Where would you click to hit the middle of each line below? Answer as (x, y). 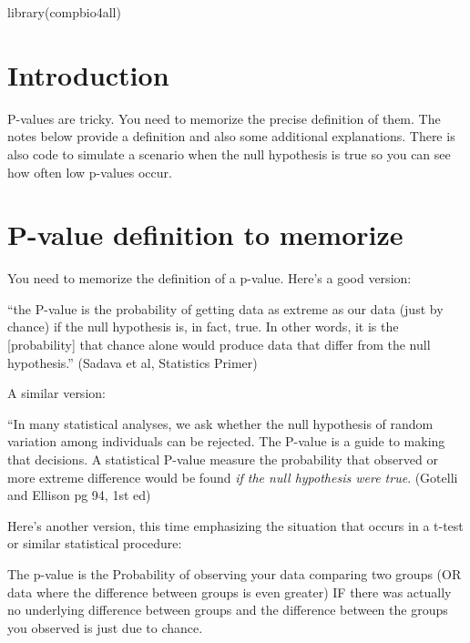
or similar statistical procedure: (95, 543)
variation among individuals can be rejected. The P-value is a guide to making (226, 441)
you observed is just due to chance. (105, 627)
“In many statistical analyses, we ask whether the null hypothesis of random (220, 423)
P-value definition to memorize (205, 235)
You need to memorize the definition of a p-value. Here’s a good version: (209, 278)
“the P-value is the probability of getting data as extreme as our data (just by (225, 308)
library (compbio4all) (64, 12)
